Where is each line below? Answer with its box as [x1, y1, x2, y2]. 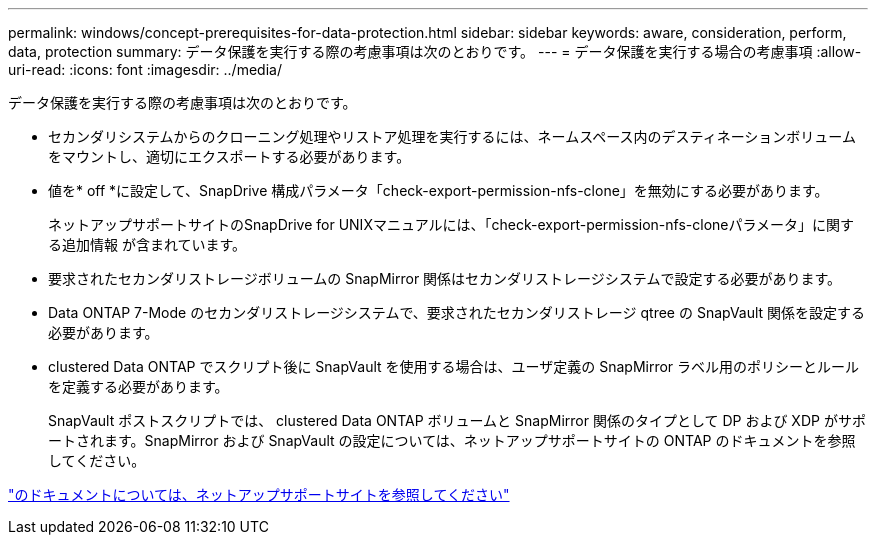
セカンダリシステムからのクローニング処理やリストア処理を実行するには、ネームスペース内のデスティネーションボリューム [48, 128, 856, 145]
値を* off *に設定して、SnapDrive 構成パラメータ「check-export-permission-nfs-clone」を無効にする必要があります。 [48, 182, 829, 199]
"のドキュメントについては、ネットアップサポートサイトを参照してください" [8, 486, 510, 503]
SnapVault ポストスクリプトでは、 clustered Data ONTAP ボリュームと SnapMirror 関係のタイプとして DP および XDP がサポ [48, 412, 866, 429]
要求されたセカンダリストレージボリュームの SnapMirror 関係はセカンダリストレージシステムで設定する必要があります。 [48, 270, 841, 287]
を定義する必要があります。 [48, 378, 229, 395]
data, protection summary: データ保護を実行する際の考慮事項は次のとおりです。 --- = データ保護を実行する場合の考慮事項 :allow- [8, 43, 862, 60]
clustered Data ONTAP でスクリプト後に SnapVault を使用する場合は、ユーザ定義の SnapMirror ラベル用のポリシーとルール [48, 358, 860, 375]
